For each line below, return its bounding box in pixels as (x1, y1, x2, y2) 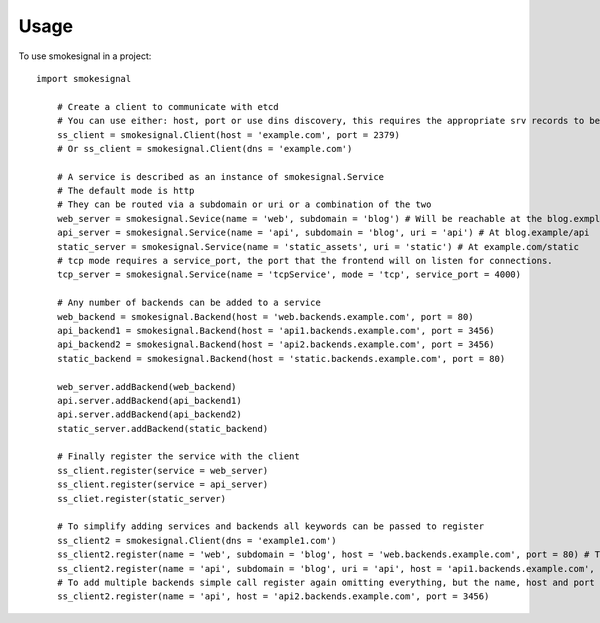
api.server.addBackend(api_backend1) (56, 395, 242, 406)
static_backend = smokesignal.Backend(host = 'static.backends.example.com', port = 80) (56, 353, 506, 364)
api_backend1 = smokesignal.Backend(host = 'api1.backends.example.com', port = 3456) (56, 325, 495, 336)
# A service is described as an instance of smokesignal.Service (56, 171, 385, 182)
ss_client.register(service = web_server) (56, 465, 269, 476)
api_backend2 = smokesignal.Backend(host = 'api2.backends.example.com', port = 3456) (56, 339, 495, 350)
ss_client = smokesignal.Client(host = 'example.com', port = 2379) (56, 129, 400, 140)
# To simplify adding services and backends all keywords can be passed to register (56, 521, 485, 532)
